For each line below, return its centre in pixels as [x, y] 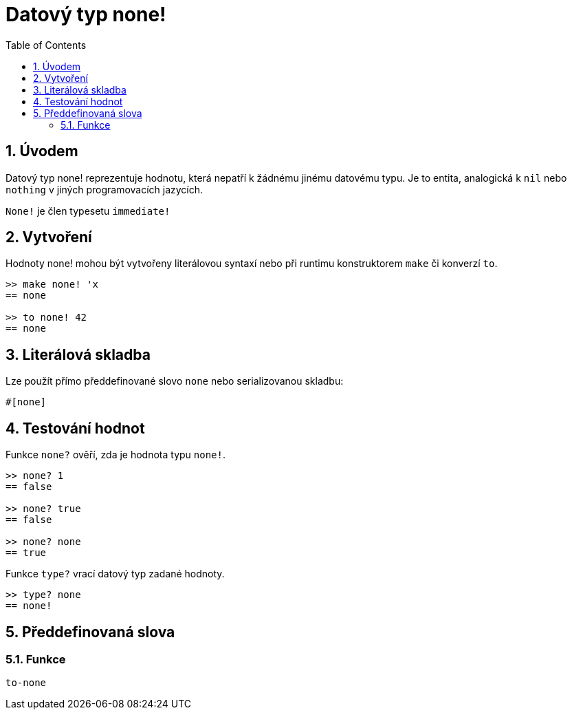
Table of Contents [46, 45]
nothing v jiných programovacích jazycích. [104, 189]
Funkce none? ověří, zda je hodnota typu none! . [116, 455]
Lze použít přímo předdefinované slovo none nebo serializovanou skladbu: [175, 381]
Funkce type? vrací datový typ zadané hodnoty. [115, 574]
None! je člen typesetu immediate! [88, 211]
